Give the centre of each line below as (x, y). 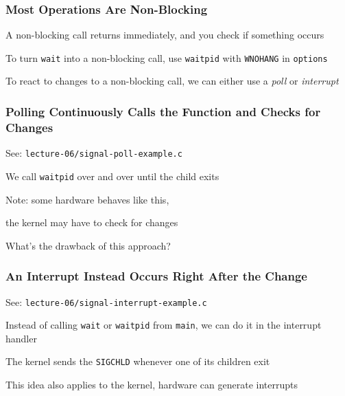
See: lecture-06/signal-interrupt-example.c (106, 301)
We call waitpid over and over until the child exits (112, 176)
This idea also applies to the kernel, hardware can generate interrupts (152, 385)
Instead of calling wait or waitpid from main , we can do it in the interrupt (164, 325)
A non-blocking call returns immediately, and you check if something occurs (165, 35)
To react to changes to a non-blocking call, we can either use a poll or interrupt (172, 81)
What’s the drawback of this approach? (88, 245)
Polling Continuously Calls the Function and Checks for (163, 111)
